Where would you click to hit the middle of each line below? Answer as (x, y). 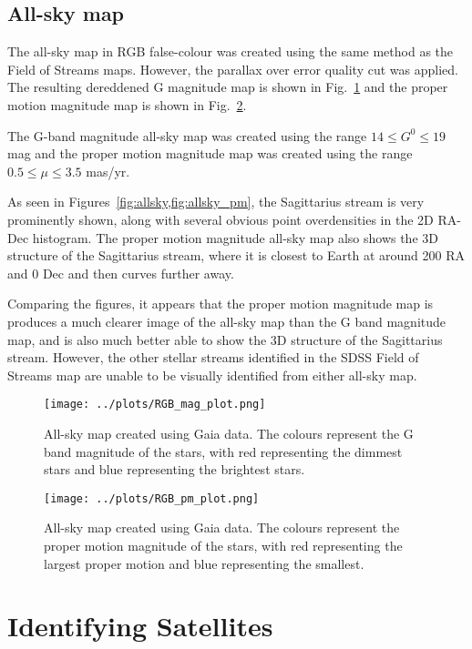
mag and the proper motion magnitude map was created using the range (210, 153)
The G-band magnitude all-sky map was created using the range (187, 135)
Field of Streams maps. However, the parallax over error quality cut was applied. (233, 69)
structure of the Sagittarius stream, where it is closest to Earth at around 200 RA (236, 255)
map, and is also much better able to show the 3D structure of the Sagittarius (225, 339)
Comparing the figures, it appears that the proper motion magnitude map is (221, 304)
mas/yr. (108, 171)
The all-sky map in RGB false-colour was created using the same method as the (231, 51)
